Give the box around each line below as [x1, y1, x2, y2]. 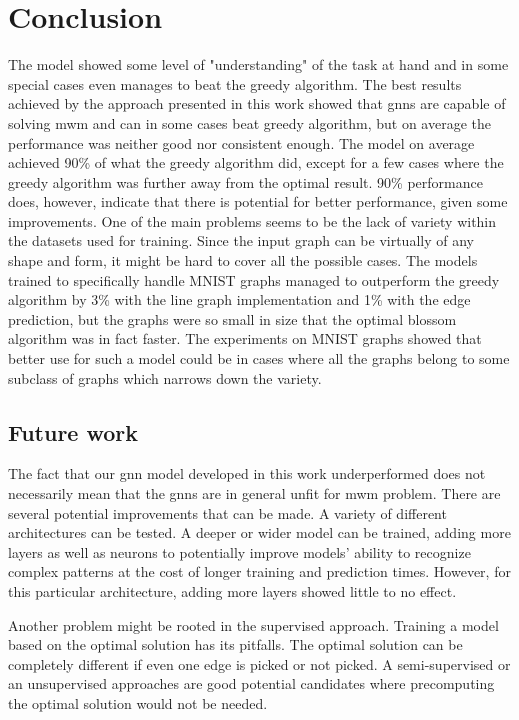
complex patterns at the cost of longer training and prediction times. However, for [8, 561, 511, 582]
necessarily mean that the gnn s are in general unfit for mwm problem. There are [8, 483, 501, 504]
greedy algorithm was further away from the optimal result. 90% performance [8, 171, 483, 192]
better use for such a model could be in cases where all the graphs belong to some [8, 348, 510, 369]
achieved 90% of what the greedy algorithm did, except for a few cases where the [8, 152, 504, 173]
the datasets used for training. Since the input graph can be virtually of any [8, 230, 474, 251]
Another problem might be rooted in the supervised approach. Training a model [8, 614, 499, 635]
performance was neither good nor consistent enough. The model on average [8, 132, 475, 153]
